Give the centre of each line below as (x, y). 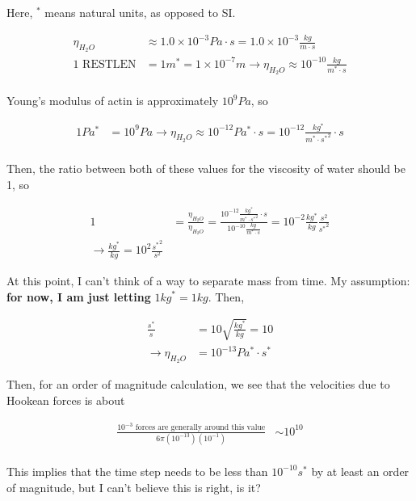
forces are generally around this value (200, 428)
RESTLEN (109, 64)
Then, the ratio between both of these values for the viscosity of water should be (206, 168)
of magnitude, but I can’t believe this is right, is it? (134, 487)
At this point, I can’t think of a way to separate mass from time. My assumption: (208, 280)
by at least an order (360, 471)
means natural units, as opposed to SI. (140, 12)
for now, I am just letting (79, 296)
